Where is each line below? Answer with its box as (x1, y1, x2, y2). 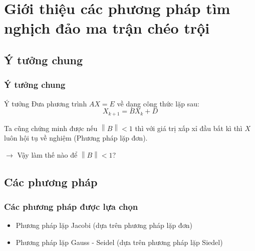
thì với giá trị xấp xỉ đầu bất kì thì (135, 122, 242, 133)
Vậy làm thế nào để (17, 149, 78, 160)
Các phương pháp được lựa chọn (4, 200, 138, 213)
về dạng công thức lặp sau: (117, 98, 199, 108)
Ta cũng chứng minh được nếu (4, 122, 98, 133)
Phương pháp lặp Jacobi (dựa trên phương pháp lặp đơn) (16, 220, 192, 230)
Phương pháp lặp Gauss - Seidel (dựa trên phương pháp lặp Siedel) (16, 236, 223, 247)
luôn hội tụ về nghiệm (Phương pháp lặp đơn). (4, 133, 148, 143)
